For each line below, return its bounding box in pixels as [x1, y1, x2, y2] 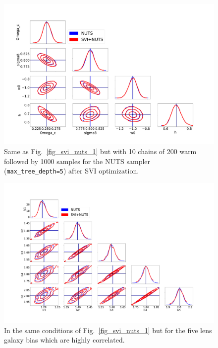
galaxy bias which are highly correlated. [4, 335, 125, 345]
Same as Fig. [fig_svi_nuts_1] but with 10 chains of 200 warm [4, 146, 197, 156]
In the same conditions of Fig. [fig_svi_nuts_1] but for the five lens [4, 325, 212, 335]
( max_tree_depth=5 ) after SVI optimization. [4, 166, 139, 176]
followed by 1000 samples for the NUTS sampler [4, 156, 151, 166]
